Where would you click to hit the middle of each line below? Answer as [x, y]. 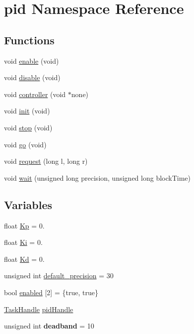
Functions [29, 40]
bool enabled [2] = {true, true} [51, 292]
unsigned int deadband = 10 [49, 326]
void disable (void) [32, 77]
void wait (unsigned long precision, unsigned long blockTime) [97, 177]
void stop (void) [28, 127]
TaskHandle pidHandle [39, 309]
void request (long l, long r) [46, 161]
